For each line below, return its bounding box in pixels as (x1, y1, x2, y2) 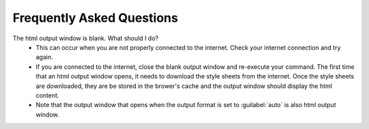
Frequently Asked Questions (12, 10, 178, 25)
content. (36, 91, 59, 99)
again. (36, 53, 54, 61)
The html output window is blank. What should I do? (12, 34, 159, 42)
